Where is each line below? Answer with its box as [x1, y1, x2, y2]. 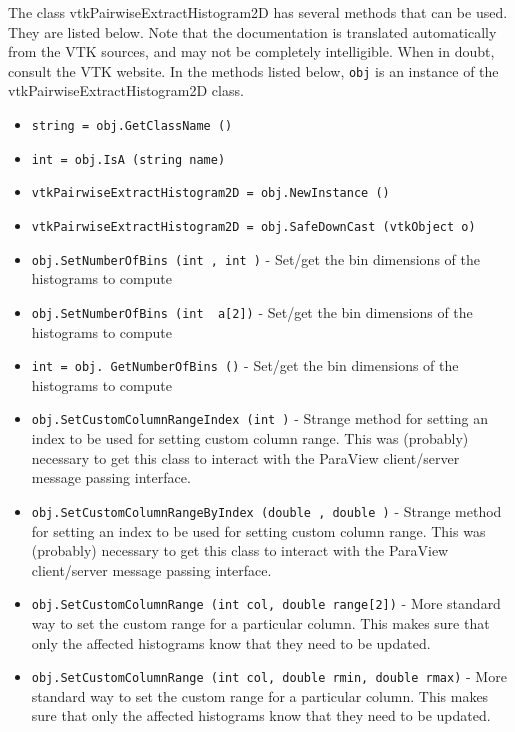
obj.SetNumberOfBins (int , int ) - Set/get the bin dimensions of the [31, 248, 480, 269]
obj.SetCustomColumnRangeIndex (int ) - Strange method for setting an [31, 408, 489, 429]
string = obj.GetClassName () [31, 119, 233, 134]
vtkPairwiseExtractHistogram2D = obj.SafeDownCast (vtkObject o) [31, 220, 476, 234]
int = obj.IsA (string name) [31, 152, 226, 167]
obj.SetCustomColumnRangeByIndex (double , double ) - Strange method [31, 500, 502, 521]
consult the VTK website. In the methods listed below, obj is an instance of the [8, 60, 499, 81]
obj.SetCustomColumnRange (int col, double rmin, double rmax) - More [31, 666, 507, 687]
